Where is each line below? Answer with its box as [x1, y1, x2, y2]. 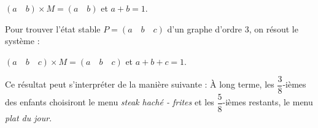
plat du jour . [5, 111, 52, 124]
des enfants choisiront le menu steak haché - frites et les [5, 96, 214, 108]
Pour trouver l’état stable [5, 22, 101, 35]
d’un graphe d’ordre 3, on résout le [167, 22, 298, 35]
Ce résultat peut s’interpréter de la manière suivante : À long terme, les [5, 78, 274, 91]
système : [5, 34, 40, 47]
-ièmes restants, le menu [222, 96, 313, 108]
